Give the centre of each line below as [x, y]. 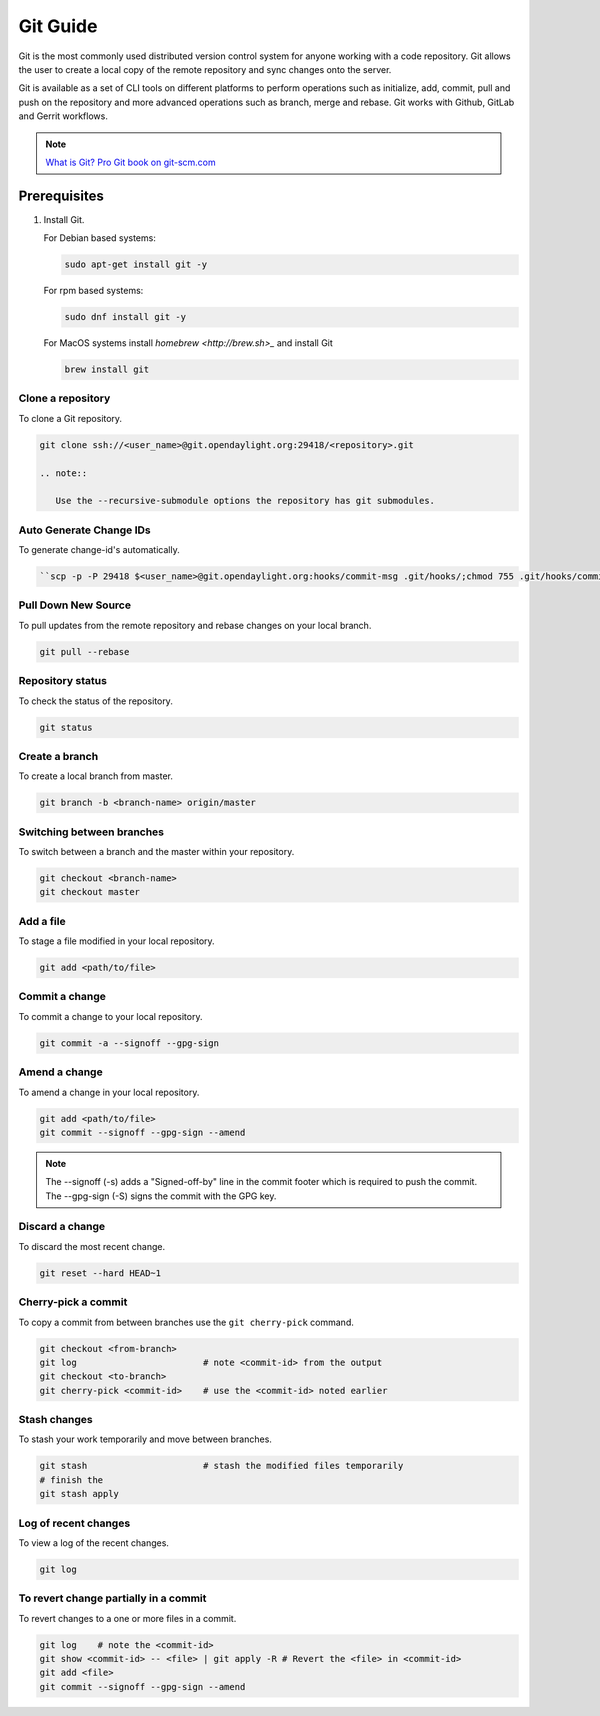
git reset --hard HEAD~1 [100, 1273]
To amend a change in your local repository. [109, 1092]
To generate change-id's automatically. [99, 550]
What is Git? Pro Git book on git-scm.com [131, 162]
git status [66, 727]
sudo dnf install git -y [125, 317]
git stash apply [79, 1494]
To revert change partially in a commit [112, 1598]
